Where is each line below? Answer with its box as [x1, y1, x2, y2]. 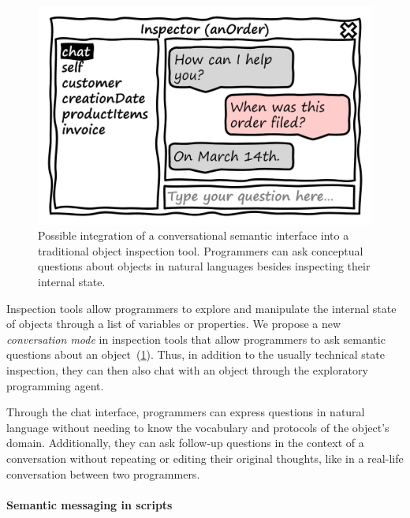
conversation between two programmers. [6, 465, 200, 482]
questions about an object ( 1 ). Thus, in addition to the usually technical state [6, 346, 385, 363]
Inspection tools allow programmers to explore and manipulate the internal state [6, 300, 397, 316]
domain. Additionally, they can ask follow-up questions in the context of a [6, 434, 364, 451]
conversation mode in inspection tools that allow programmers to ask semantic [6, 330, 386, 347]
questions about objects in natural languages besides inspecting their [38, 258, 371, 274]
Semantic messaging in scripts [6, 496, 173, 512]
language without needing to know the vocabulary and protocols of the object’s [6, 419, 389, 435]
